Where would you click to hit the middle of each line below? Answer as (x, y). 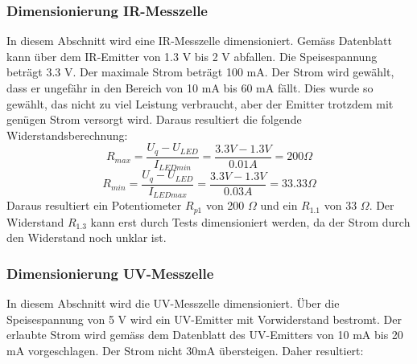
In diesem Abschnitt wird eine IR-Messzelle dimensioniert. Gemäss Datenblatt (199, 41)
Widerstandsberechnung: (67, 135)
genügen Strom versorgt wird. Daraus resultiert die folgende (154, 119)
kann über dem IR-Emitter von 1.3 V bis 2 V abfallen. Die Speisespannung (192, 56)
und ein (279, 205)
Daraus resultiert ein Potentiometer (94, 205)
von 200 (225, 205)
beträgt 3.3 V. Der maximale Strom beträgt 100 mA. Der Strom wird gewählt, (200, 72)
